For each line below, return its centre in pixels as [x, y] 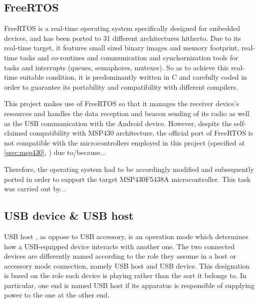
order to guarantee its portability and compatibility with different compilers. [121, 86]
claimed [16, 133]
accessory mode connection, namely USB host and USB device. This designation [127, 265]
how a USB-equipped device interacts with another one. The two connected [119, 246]
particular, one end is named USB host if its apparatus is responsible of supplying [129, 285]
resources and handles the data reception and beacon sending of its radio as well [127, 113]
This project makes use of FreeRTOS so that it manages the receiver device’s [122, 103]
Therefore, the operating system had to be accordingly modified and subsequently [129, 169]
